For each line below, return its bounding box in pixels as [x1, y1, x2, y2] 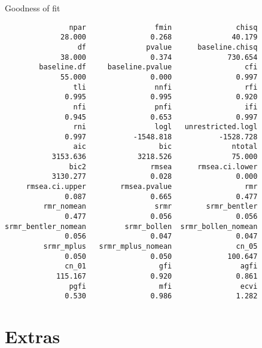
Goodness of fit [5, 2, 60, 14]
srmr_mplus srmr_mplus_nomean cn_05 [43, 242, 258, 251]
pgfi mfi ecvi [69, 282, 258, 291]
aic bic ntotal [73, 142, 258, 151]
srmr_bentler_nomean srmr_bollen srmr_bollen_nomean [5, 222, 258, 231]
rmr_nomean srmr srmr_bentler [43, 202, 258, 211]
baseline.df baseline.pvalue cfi [39, 63, 258, 72]
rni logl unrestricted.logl [73, 123, 258, 132]
